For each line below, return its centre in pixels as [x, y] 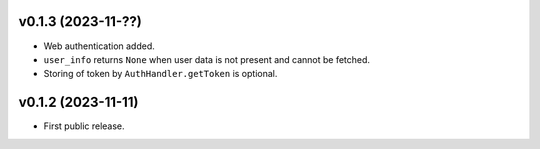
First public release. [84, 126]
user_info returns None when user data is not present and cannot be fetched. [206, 59]
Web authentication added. [99, 46]
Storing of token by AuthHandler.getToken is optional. [160, 74]
